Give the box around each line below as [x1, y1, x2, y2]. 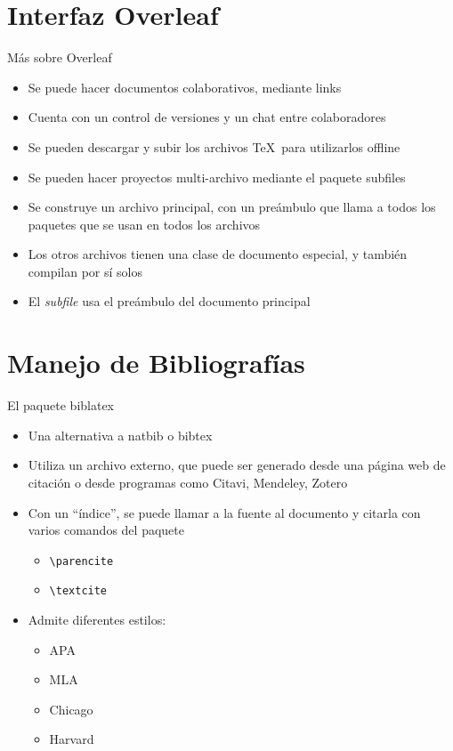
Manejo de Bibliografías [7, 344, 305, 381]
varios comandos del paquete [28, 521, 184, 539]
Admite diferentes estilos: [28, 610, 166, 629]
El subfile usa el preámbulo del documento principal [28, 292, 311, 311]
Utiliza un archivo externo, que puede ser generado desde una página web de [28, 456, 446, 474]
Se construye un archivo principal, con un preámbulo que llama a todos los [28, 198, 436, 216]
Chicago [49, 699, 93, 718]
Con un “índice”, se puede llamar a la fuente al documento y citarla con [28, 503, 421, 521]
